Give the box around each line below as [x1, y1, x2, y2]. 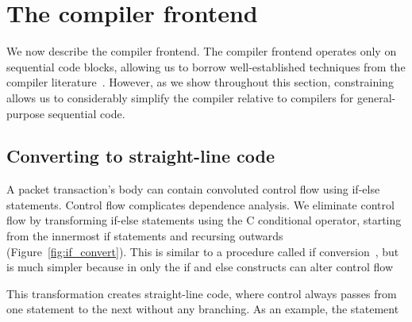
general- [356, 89, 396, 105]
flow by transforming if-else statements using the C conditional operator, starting [6, 212, 402, 228]
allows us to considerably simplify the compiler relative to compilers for [6, 89, 354, 105]
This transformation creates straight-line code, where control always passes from [6, 285, 397, 301]
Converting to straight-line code [6, 144, 275, 168]
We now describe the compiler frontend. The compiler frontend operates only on [6, 43, 397, 59]
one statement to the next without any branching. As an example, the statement [6, 301, 399, 317]
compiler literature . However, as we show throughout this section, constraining [6, 74, 394, 90]
